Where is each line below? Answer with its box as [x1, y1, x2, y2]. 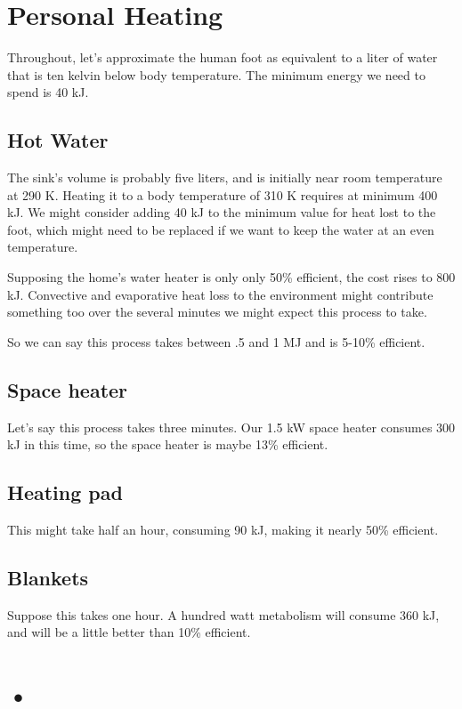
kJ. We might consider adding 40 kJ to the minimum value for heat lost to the [7, 203, 436, 222]
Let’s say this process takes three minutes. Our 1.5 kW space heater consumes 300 [7, 417, 456, 436]
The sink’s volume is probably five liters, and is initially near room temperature [7, 168, 442, 187]
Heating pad [7, 479, 123, 506]
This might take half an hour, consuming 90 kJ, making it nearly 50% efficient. [7, 520, 439, 539]
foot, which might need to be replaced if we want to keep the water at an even [7, 220, 434, 238]
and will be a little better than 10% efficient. [7, 623, 251, 641]
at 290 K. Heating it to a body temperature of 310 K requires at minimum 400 [7, 185, 438, 204]
